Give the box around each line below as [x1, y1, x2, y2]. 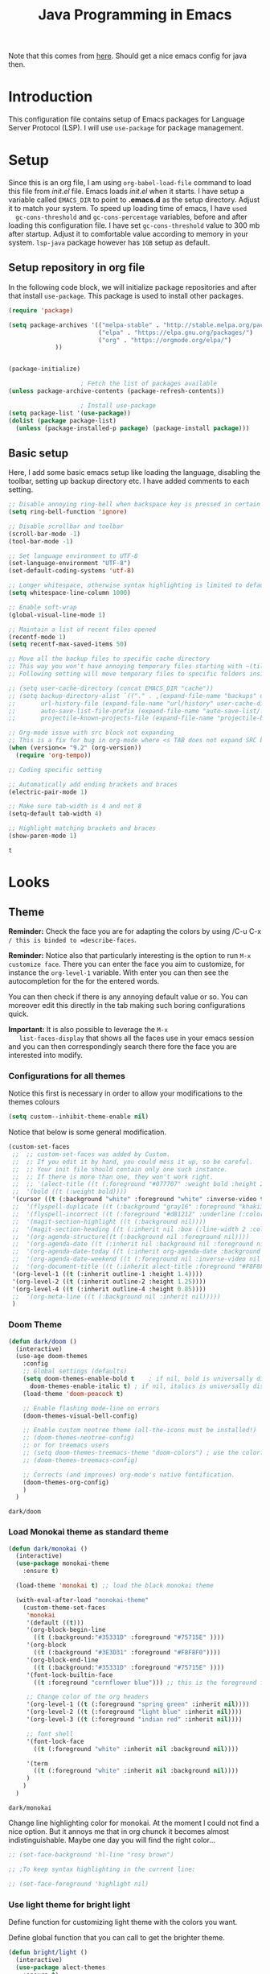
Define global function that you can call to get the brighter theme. [8, 1932, 225, 1942]
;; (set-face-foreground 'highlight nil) [8, 1880, 149, 1888]
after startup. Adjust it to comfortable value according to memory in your [8, 229, 249, 239]
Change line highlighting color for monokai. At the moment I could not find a [8, 1818, 260, 1827]
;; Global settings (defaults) [22, 1367, 128, 1376]
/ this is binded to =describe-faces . [8, 935, 137, 944]
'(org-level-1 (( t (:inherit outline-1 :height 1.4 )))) [11, 1270, 203, 1278]
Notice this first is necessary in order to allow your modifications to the [8, 1088, 243, 1098]
